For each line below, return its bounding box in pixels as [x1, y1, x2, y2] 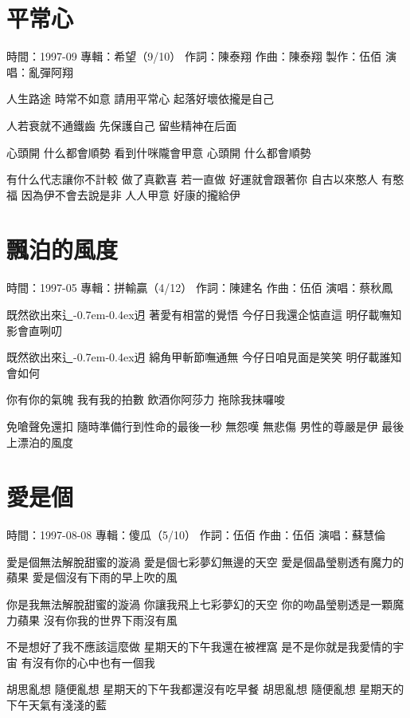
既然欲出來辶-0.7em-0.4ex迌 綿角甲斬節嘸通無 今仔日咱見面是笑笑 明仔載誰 [6, 349, 391, 365]
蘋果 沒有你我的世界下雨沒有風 [17, 611, 178, 628]
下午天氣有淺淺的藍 [6, 696, 107, 713]
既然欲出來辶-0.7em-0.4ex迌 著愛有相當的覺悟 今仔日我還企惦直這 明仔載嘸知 [6, 306, 402, 322]
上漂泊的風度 [6, 433, 73, 450]
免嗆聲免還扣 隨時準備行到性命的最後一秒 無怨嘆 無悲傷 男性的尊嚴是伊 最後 [6, 417, 404, 434]
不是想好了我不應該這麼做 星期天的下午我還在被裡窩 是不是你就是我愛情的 [6, 638, 393, 655]
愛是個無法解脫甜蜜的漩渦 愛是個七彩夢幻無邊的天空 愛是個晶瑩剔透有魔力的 [6, 553, 404, 570]
